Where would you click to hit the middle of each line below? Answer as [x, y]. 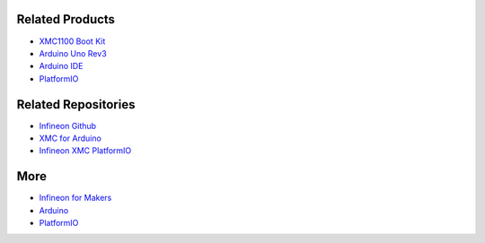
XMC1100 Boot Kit [72, 41]
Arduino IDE [61, 66]
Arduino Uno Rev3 [73, 53]
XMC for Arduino [71, 138]
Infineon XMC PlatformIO [85, 151]
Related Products [66, 19]
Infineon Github [68, 126]
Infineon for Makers [75, 198]
